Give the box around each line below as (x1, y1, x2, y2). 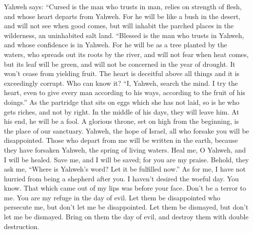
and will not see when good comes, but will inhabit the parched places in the (4, 20, 234, 31)
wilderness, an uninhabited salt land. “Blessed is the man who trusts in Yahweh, (4, 30, 244, 40)
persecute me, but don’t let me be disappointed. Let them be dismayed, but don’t (4, 202, 249, 212)
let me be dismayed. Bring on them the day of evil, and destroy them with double (4, 212, 249, 222)
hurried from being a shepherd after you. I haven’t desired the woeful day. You (4, 173, 239, 183)
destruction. (4, 221, 39, 231)
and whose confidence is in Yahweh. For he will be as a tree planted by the (4, 39, 227, 50)
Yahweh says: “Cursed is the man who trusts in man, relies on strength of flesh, (4, 1, 242, 11)
